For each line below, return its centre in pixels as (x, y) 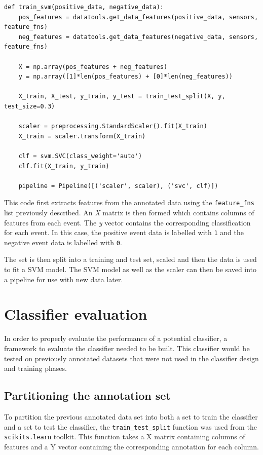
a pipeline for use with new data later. (64, 279)
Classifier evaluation (76, 314)
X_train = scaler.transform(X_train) (82, 136)
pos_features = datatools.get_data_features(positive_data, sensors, (138, 17)
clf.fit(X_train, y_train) (64, 166)
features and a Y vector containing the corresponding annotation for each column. (131, 446)
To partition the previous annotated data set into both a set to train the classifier (131, 416)
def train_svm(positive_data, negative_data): (84, 7)
